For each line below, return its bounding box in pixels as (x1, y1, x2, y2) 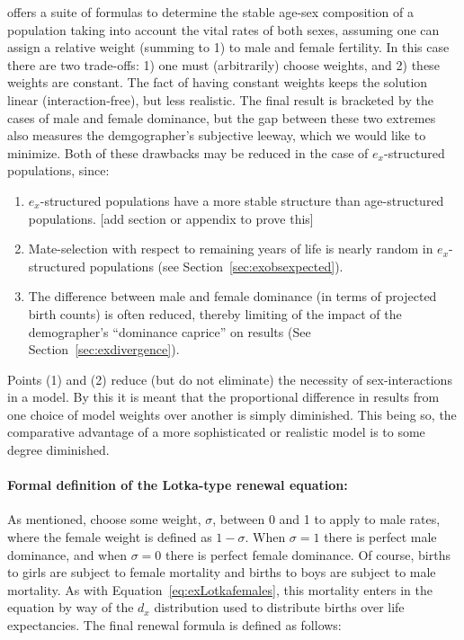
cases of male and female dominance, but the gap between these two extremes (7, 108, 436, 127)
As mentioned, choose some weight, (7, 510, 201, 529)
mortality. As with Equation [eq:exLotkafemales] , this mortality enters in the (7, 580, 433, 599)
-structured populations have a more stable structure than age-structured (40, 191, 444, 209)
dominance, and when (7, 545, 128, 564)
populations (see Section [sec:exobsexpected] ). (89, 256, 344, 275)
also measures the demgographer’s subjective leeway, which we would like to (7, 126, 426, 145)
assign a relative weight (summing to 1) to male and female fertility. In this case (7, 38, 450, 57)
